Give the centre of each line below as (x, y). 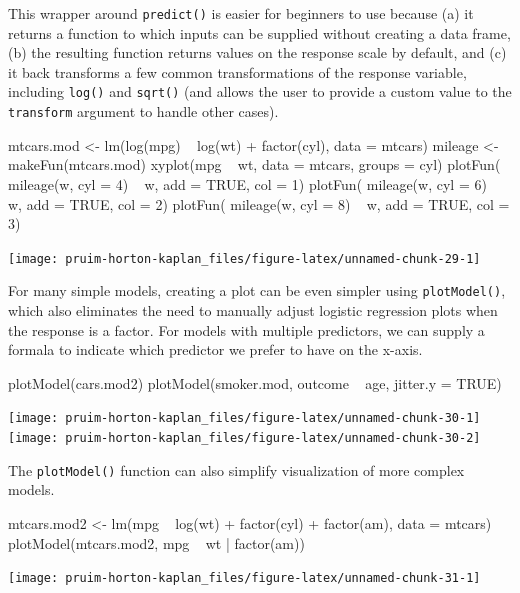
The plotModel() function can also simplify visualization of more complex (236, 469)
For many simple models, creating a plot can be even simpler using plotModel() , (257, 290)
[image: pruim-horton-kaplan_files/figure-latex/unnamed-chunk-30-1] (244, 418)
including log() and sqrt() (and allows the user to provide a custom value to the (260, 91)
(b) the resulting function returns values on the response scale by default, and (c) (257, 52)
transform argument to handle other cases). (143, 111)
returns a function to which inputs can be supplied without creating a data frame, (259, 32)
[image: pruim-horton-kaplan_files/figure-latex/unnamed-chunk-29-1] (244, 258)
